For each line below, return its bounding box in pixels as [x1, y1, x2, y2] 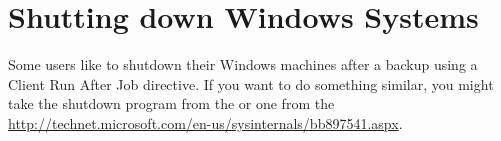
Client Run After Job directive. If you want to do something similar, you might [8, 73, 494, 94]
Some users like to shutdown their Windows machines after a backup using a [8, 54, 478, 75]
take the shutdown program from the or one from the [8, 93, 335, 114]
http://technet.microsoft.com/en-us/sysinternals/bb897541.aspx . [8, 112, 403, 133]
